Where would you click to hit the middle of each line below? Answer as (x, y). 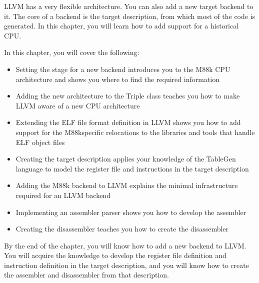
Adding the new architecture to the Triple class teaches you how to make (128, 96)
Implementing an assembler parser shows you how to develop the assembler (131, 212)
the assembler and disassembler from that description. (86, 275)
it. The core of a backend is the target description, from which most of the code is (130, 16)
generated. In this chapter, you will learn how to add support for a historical (121, 26)
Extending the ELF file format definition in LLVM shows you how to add (128, 122)
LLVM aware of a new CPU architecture (78, 105)
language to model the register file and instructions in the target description (132, 168)
